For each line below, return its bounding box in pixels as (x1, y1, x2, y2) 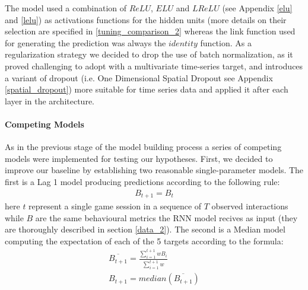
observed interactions (211, 200, 288, 212)
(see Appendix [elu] (222, 2, 293, 14)
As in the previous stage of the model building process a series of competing (5, 141, 282, 153)
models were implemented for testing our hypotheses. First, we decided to (5, 152, 273, 164)
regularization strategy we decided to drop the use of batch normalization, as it (5, 48, 293, 60)
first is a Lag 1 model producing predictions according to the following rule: (5, 175, 280, 187)
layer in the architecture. (5, 94, 95, 107)
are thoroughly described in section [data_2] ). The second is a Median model (5, 223, 285, 235)
